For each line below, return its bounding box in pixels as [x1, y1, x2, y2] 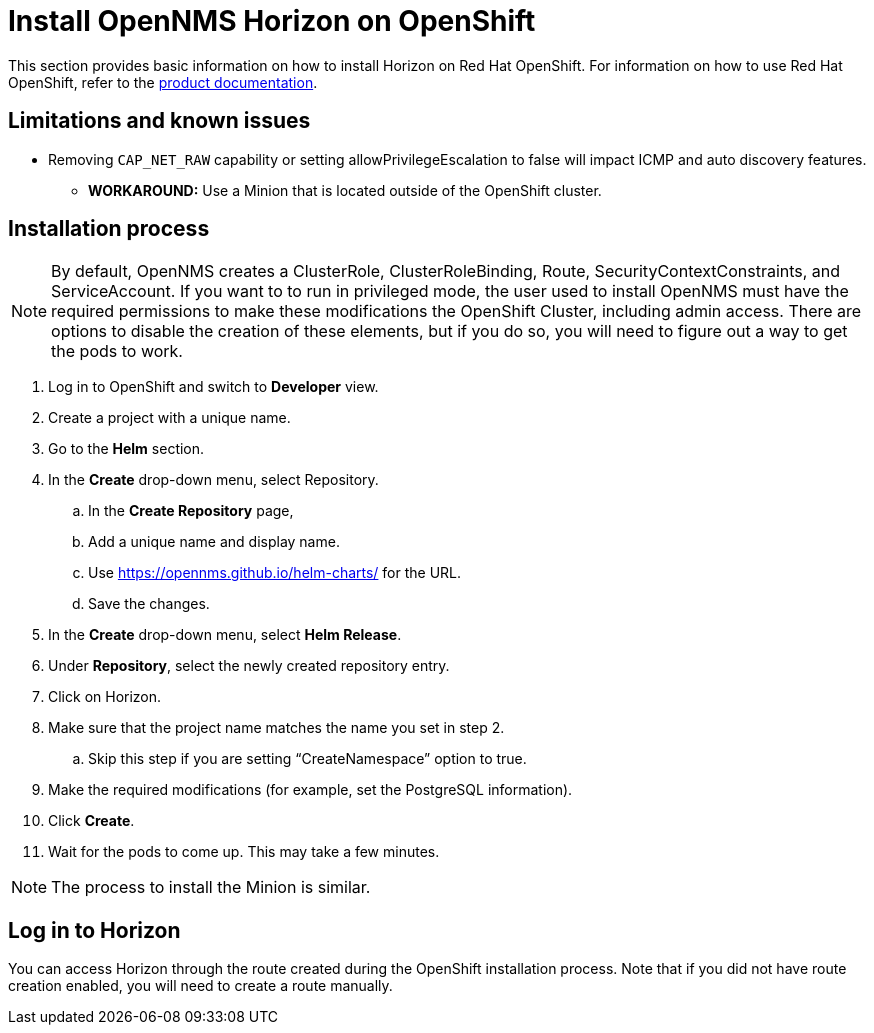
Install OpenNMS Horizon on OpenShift [8, 4, 536, 38]
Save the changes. [88, 595, 210, 613]
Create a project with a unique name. [48, 409, 291, 427]
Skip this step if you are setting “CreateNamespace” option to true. [88, 750, 527, 768]
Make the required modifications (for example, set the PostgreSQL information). [48, 781, 573, 799]
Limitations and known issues [8, 108, 311, 134]
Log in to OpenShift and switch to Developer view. [48, 378, 379, 396]
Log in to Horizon [8, 917, 181, 943]
